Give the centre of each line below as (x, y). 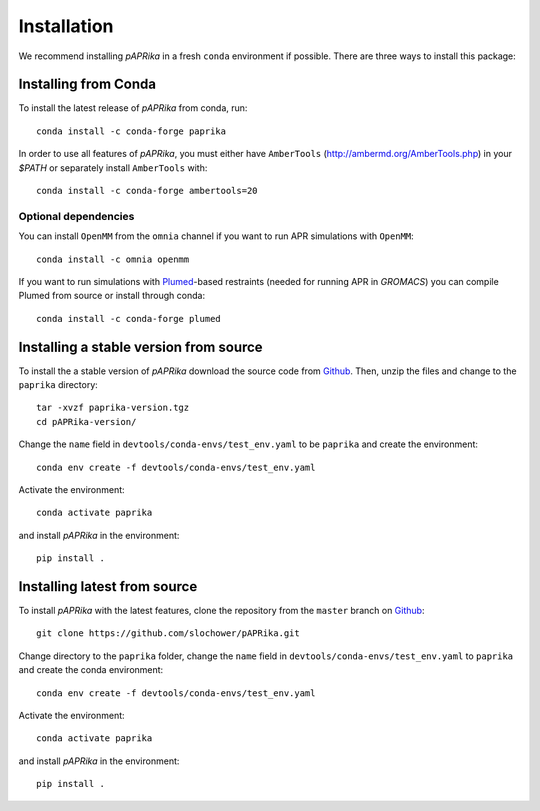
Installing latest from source (108, 586)
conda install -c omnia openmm (113, 259)
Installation (66, 26)
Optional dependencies (76, 216)
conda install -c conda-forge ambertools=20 (147, 191)
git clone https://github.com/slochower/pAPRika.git (168, 633)
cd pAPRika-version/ (86, 421)
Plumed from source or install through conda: (111, 296)
